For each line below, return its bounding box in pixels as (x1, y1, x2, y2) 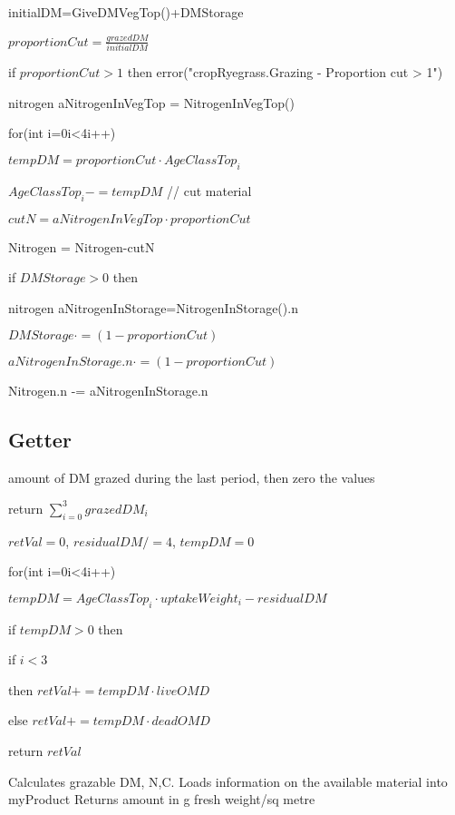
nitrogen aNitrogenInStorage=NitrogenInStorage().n (8, 298, 298, 317)
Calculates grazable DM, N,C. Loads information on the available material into (8, 771, 448, 790)
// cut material (167, 181, 252, 200)
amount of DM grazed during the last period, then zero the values (8, 468, 375, 487)
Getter (8, 426, 72, 454)
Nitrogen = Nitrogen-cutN (8, 237, 155, 256)
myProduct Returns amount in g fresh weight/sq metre (8, 790, 315, 809)
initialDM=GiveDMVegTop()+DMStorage (8, 3, 244, 21)
